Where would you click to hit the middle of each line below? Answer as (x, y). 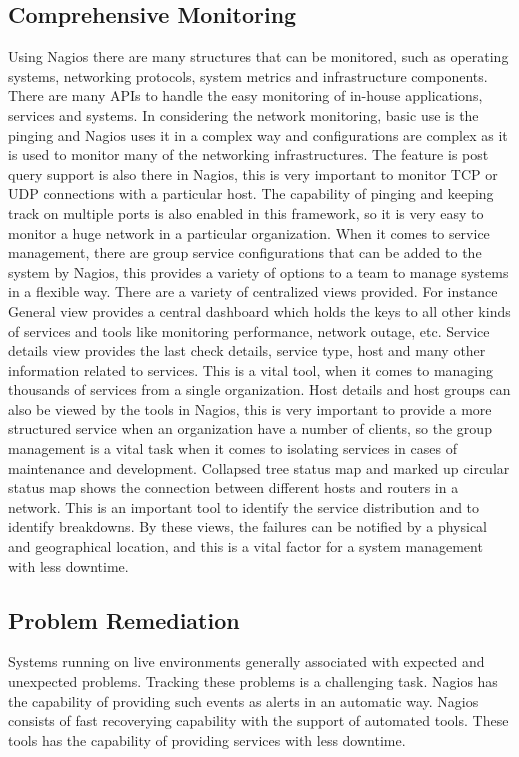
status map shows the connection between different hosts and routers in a (233, 487)
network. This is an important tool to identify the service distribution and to (244, 506)
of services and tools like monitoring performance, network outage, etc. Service (249, 330)
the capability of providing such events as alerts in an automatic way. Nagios (243, 700)
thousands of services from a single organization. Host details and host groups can (259, 389)
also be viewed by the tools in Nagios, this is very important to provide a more (250, 408)
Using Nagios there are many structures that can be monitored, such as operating (258, 56)
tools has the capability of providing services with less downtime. (207, 739)
